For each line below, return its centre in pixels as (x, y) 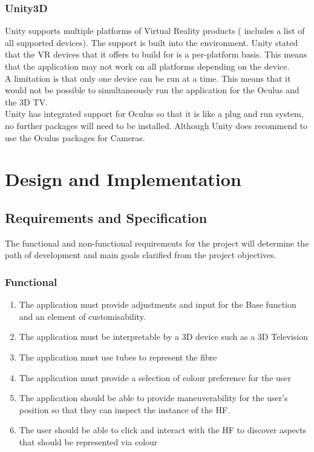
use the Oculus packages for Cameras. (75, 137)
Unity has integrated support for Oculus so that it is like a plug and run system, (154, 114)
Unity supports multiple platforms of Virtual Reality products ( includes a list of (155, 31)
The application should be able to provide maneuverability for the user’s (153, 398)
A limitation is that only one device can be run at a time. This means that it (148, 78)
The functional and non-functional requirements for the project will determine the (157, 243)
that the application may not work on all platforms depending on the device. (147, 66)
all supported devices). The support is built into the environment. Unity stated (152, 42)
